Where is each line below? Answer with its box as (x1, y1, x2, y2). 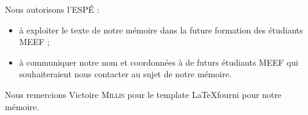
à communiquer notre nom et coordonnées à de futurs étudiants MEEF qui (19, 55, 298, 68)
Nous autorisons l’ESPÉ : (5, 3, 100, 15)
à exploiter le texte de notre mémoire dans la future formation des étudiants (19, 23, 303, 36)
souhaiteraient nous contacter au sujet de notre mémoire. (19, 68, 231, 80)
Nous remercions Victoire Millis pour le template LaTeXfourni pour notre (5, 88, 282, 100)
